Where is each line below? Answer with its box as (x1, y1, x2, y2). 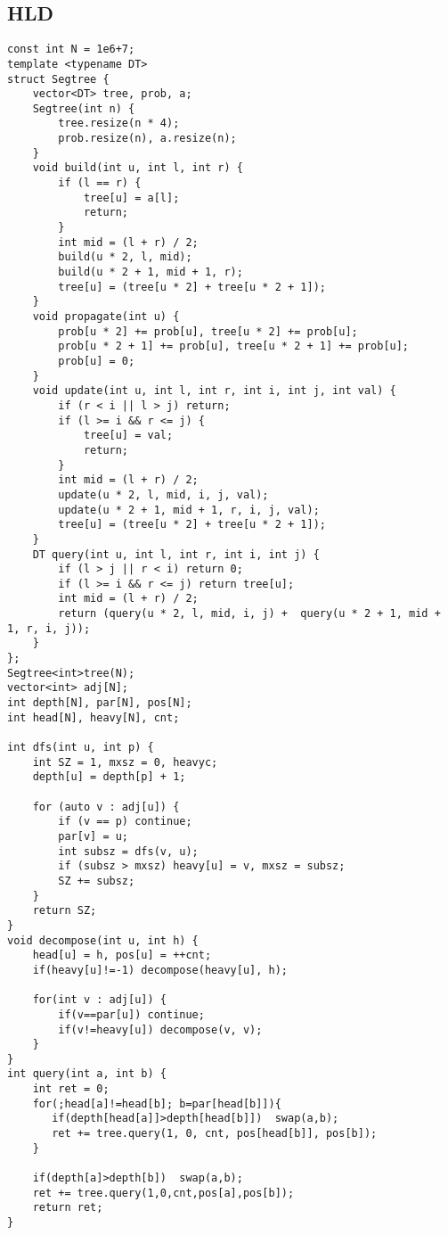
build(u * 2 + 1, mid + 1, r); (58, 266, 243, 279)
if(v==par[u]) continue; (58, 1008, 205, 1021)
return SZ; (32, 904, 97, 918)
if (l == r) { (58, 177, 142, 190)
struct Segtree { (7, 72, 110, 86)
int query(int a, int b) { (7, 1067, 167, 1081)
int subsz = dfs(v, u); (58, 844, 199, 858)
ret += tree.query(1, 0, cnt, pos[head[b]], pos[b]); (52, 1127, 378, 1140)
